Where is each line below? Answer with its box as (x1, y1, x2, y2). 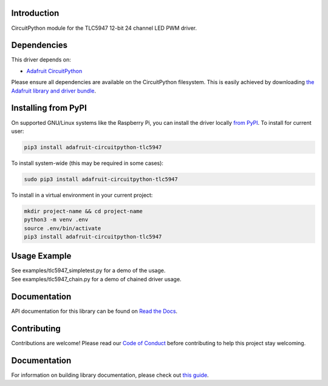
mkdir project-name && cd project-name (24, 208, 143, 214)
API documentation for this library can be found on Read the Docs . (11, 307, 178, 315)
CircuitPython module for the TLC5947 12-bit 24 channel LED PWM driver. (11, 24, 197, 32)
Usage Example (11, 251, 72, 261)
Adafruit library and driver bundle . (11, 87, 97, 94)
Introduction (11, 8, 60, 18)
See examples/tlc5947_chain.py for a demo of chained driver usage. (11, 275, 182, 282)
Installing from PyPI (11, 103, 87, 113)
